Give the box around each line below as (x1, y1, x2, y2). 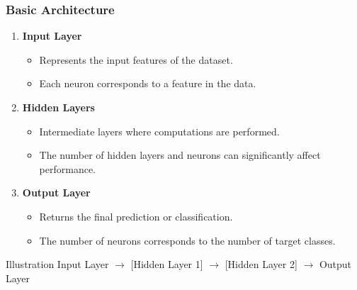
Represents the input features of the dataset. (39, 52, 233, 67)
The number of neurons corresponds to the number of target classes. (39, 233, 336, 247)
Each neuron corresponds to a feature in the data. (39, 76, 256, 91)
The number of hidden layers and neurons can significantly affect (39, 147, 321, 162)
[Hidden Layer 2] (225, 257, 297, 272)
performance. (39, 161, 96, 176)
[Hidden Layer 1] (130, 257, 203, 272)
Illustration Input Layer (6, 257, 109, 272)
